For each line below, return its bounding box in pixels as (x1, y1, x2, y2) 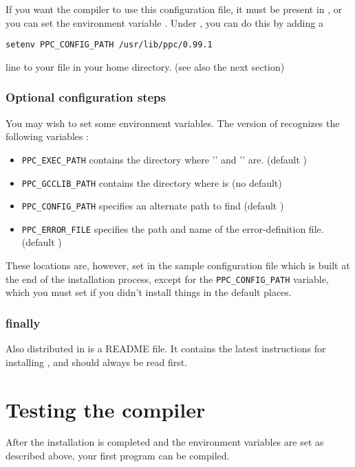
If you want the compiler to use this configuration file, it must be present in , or (6, 2, 343, 16)
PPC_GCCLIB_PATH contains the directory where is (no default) (21, 175, 282, 190)
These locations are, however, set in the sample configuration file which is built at (6, 258, 350, 273)
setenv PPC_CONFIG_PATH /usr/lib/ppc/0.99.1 (6, 40, 213, 50)
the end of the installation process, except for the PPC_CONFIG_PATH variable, (6, 271, 329, 286)
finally (6, 314, 41, 331)
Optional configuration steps (6, 89, 166, 106)
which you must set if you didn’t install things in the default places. (6, 285, 292, 299)
